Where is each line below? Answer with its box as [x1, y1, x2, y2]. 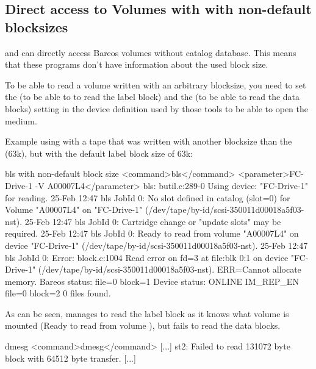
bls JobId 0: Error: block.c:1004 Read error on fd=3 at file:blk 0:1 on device [5, 251, 289, 263]
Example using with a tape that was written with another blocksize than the [5, 135, 292, 148]
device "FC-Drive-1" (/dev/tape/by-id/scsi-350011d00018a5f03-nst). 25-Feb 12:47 [5, 238, 308, 251]
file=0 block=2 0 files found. [5, 287, 111, 299]
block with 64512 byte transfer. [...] [5, 351, 136, 364]
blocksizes [5, 17, 68, 36]
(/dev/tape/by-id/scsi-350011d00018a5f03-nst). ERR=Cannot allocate [38, 263, 301, 276]
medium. [5, 114, 37, 127]
